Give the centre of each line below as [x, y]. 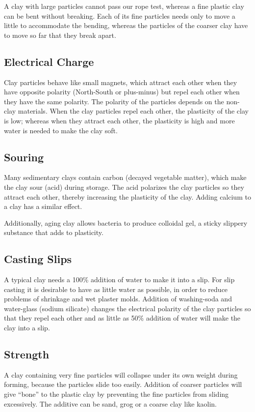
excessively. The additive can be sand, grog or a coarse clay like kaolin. [110, 403]
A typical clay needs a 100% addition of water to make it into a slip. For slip [119, 280]
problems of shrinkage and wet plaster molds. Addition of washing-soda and [118, 299]
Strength [27, 354]
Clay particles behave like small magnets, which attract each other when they [121, 82]
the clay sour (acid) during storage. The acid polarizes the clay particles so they [124, 187]
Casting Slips [38, 259]
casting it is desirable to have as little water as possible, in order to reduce [116, 289]
